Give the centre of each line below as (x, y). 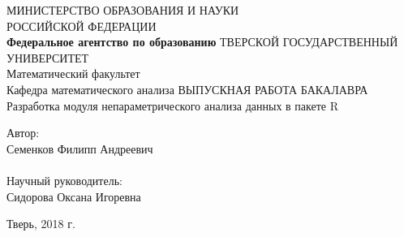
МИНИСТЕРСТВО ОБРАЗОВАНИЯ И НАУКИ (123, 10)
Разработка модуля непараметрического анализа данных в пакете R (173, 105)
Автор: (23, 133)
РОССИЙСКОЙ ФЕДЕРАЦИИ (82, 26)
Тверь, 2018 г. (41, 224)
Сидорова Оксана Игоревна (74, 196)
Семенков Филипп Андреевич (80, 148)
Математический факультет (73, 73)
